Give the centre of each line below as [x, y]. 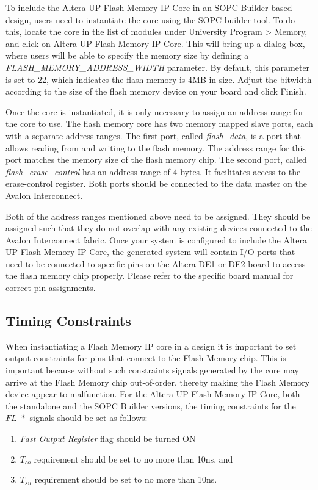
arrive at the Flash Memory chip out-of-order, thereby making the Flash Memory [158, 382]
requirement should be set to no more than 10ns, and [133, 459]
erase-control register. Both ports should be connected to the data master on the [156, 183]
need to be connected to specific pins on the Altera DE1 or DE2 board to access [156, 263]
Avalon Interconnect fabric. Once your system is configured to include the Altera [156, 240]
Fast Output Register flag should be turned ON [108, 438]
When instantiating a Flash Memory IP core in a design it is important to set [151, 346]
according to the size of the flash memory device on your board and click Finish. [156, 91]
